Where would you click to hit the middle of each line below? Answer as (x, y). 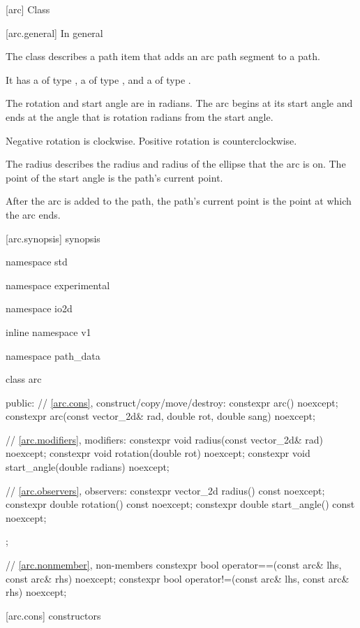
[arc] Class (28, 9)
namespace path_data (53, 355)
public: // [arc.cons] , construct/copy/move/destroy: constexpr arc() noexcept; (172, 402)
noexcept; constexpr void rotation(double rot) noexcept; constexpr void (158, 453)
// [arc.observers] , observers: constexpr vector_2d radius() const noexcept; (165, 490)
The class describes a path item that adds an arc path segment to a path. (163, 56)
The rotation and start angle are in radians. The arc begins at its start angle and (179, 103)
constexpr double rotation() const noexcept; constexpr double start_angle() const (180, 504)
